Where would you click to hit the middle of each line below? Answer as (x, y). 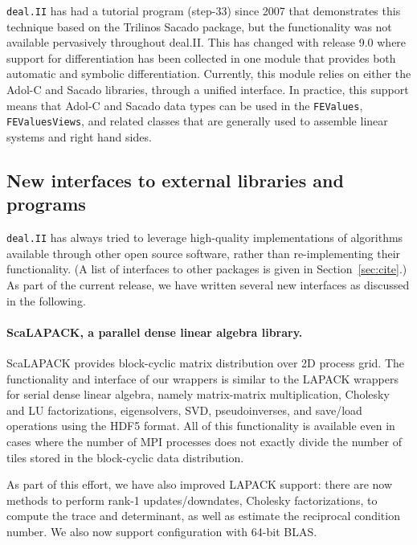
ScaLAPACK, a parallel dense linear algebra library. (155, 332)
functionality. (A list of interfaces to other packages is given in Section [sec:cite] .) (207, 269)
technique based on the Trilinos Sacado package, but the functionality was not (199, 26)
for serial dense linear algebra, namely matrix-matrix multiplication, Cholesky (198, 394)
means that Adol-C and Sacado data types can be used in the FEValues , (185, 105)
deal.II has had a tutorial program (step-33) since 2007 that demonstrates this (204, 10)
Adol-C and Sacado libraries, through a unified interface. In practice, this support (208, 90)
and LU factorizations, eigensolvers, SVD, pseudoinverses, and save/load (184, 410)
